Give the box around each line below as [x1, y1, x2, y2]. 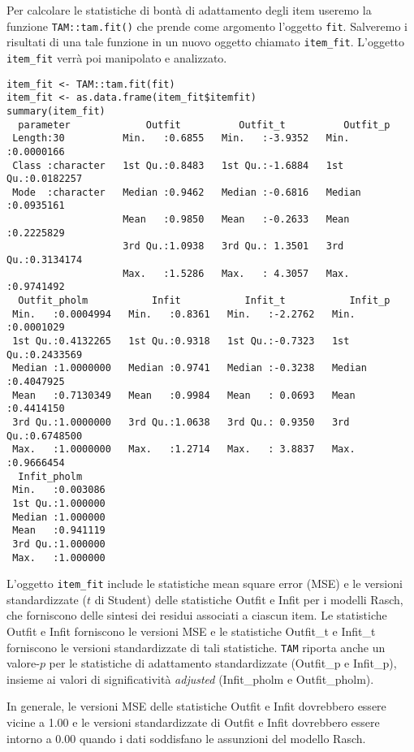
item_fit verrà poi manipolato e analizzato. [6, 49, 227, 66]
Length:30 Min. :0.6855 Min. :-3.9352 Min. [12, 132, 350, 145]
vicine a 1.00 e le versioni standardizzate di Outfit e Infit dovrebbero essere [6, 714, 380, 731]
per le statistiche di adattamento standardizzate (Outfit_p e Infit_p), [49, 655, 397, 672]
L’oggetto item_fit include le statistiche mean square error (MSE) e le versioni [6, 575, 403, 592]
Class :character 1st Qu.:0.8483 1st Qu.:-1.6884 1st [12, 159, 344, 171]
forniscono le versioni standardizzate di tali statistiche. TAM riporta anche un [6, 638, 386, 655]
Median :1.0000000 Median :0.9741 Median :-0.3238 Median [12, 362, 367, 374]
